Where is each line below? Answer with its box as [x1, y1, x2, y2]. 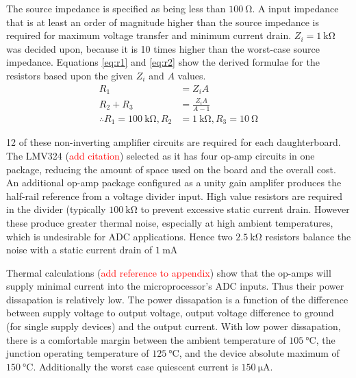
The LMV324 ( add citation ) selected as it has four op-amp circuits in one [6, 148, 315, 162]
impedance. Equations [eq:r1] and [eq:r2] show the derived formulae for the [6, 55, 320, 69]
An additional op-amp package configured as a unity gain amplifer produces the [6, 175, 342, 190]
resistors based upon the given [6, 68, 133, 82]
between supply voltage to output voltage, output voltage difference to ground [6, 305, 334, 320]
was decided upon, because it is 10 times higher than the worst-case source [6, 41, 320, 55]
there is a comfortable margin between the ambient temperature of [6, 332, 286, 346]
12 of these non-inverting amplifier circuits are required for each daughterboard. [6, 135, 341, 149]
